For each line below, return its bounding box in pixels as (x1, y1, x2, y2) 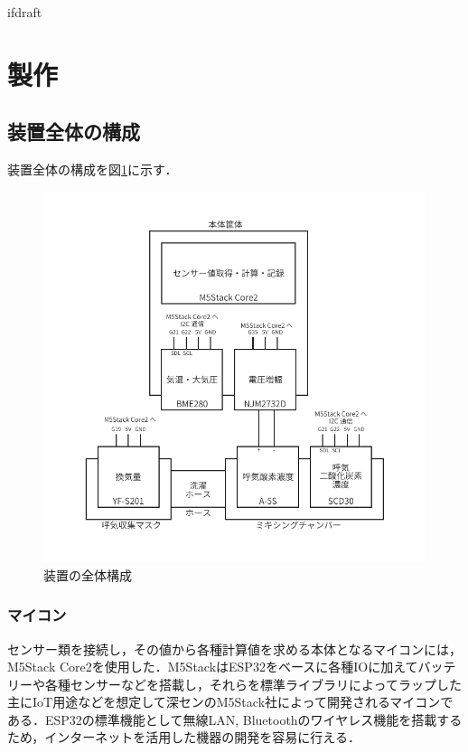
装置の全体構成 (43, 565, 132, 584)
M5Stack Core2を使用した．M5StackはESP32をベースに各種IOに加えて (7, 657, 418, 676)
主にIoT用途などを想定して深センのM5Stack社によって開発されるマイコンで (7, 692, 454, 711)
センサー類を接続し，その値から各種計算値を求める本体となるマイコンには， (7, 639, 463, 658)
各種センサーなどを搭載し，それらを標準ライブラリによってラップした (44, 674, 462, 693)
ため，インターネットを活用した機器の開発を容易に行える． (7, 728, 360, 747)
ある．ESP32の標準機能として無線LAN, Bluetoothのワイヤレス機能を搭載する (7, 710, 463, 728)
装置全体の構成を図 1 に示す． (7, 160, 178, 179)
